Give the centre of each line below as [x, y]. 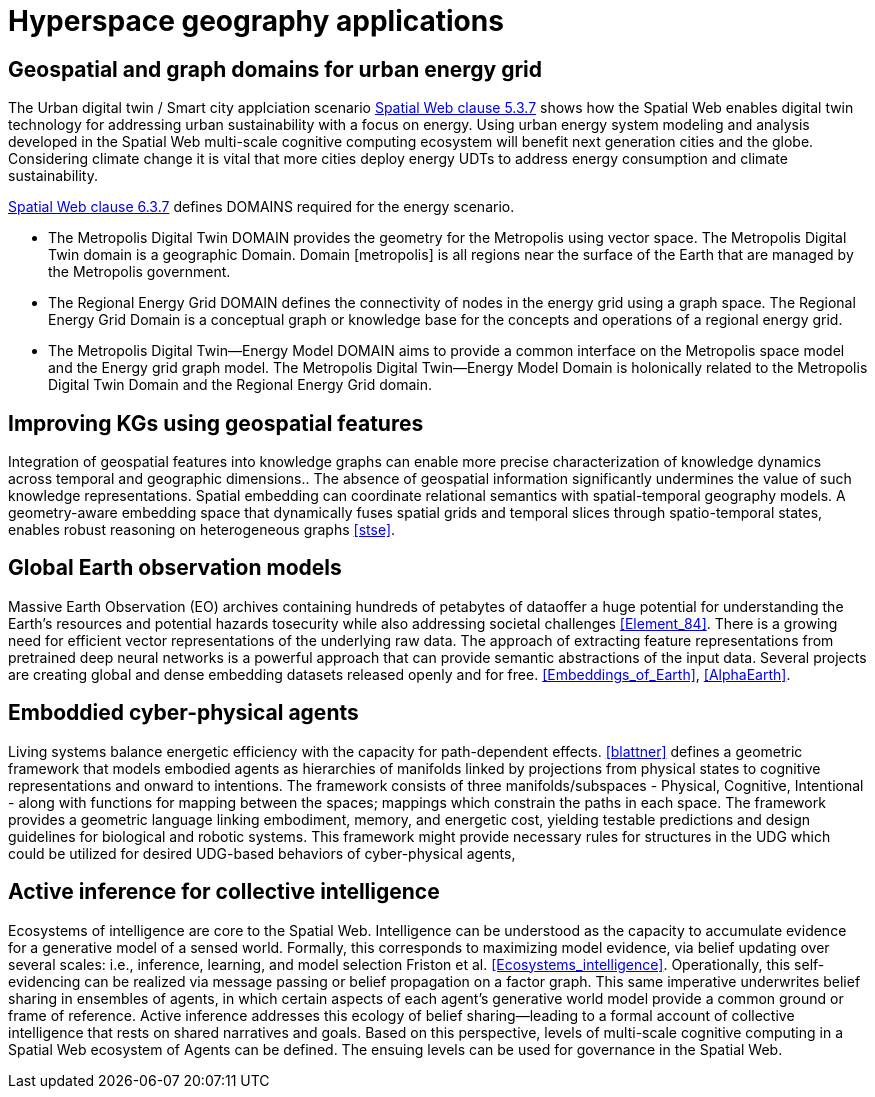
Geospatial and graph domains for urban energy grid [275, 69]
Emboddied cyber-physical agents [183, 713]
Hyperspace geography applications [256, 21]
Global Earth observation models [175, 568]
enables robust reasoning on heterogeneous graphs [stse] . [202, 530]
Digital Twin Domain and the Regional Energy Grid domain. [240, 385]
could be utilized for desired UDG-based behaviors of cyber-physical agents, [262, 853]
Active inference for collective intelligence [224, 892]
